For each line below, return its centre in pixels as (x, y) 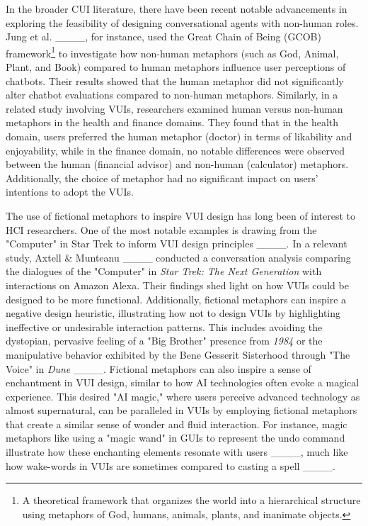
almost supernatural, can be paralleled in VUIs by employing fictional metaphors (182, 410)
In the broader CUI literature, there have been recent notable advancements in (177, 9)
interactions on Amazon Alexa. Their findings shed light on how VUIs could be (177, 285)
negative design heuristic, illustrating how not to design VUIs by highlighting (173, 313)
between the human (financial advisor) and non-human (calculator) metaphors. (177, 164)
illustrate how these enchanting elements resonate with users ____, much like (177, 452)
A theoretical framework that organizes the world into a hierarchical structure (191, 500)
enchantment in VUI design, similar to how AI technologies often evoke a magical (183, 382)
